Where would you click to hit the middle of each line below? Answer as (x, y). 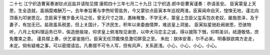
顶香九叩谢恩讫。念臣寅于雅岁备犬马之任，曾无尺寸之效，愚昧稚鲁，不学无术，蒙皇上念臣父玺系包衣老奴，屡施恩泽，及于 (134, 17)
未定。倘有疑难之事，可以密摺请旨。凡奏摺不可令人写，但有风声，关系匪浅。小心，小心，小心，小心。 (114, 45)
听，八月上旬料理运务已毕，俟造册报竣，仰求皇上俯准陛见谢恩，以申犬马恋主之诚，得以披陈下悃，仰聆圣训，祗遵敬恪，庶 (134, 31)
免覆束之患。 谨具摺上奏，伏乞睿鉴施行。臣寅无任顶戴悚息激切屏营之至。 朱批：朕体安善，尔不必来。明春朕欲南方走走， (133, 38)
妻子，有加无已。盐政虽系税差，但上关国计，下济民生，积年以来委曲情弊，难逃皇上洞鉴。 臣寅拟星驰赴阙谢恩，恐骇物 (130, 24)
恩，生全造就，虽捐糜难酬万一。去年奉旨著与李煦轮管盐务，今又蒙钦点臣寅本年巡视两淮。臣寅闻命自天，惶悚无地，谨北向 (134, 10)
